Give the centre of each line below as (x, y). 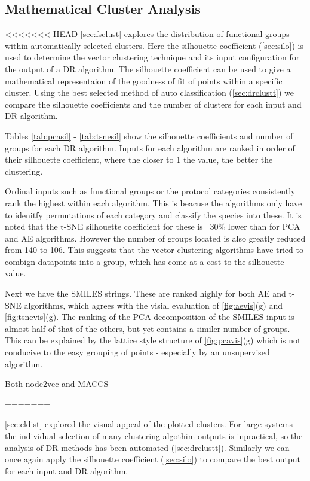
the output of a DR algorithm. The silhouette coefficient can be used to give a (148, 69)
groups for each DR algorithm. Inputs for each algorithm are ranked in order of (150, 147)
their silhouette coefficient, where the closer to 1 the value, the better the (139, 159)
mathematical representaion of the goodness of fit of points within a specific (144, 80)
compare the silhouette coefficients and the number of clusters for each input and (153, 104)
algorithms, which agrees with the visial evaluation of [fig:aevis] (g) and (153, 305)
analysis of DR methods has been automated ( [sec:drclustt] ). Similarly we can (147, 447)
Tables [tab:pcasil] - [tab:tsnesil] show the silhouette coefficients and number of (149, 136)
